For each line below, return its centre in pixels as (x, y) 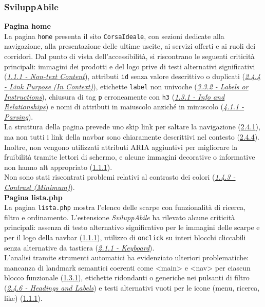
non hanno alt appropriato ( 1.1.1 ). (58, 167)
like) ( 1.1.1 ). (23, 298)
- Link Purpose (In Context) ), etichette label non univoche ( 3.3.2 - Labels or (126, 86)
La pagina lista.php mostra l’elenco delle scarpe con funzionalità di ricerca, (125, 207)
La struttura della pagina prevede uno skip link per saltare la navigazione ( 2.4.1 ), (132, 127)
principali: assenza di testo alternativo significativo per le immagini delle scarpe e (132, 227)
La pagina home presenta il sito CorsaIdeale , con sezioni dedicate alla (114, 36)
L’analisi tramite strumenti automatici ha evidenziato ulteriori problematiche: (127, 257)
